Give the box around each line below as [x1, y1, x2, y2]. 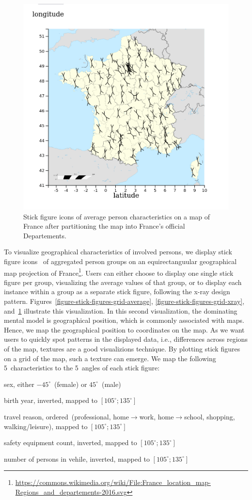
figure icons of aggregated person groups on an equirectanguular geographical [4, 256, 237, 266]
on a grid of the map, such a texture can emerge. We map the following [4, 353, 216, 363]
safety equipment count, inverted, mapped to [4, 437, 137, 448]
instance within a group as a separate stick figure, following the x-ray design [4, 286, 230, 297]
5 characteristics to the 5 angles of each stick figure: [4, 363, 160, 373]
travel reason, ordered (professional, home [4, 411, 129, 421]
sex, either [4, 379, 34, 389]
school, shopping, [184, 411, 235, 421]
